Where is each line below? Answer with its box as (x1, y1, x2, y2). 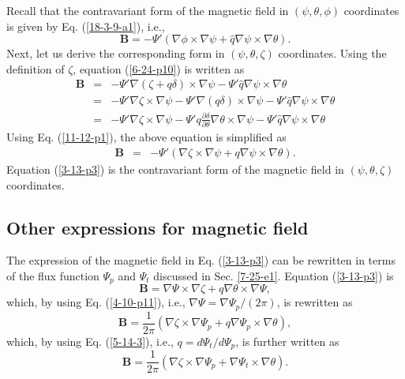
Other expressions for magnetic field (6, 215, 309, 239)
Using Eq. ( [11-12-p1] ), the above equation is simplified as (6, 129, 287, 145)
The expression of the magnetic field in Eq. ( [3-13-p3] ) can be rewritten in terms (6, 252, 396, 268)
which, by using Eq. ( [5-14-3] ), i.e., (6, 332, 174, 349)
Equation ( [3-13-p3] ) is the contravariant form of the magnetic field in (6, 160, 344, 177)
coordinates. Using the (278, 45, 387, 62)
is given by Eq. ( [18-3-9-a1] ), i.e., (6, 17, 165, 34)
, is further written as (235, 332, 339, 349)
